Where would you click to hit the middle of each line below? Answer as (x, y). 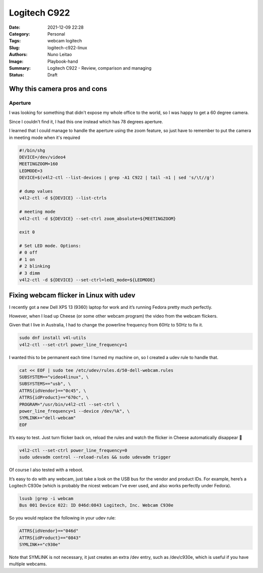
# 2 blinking (35, 266)
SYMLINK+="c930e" (40, 545)
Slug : (15, 48)
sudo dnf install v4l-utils (53, 338)
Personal (56, 34)
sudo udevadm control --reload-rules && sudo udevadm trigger (95, 457)
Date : (15, 27)
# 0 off (28, 253)
